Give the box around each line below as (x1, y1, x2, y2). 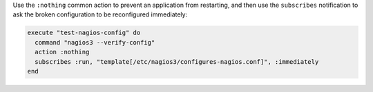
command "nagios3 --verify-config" (35, 38, 155, 46)
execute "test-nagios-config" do (27, 29, 141, 37)
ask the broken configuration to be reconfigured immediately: (12, 10, 188, 19)
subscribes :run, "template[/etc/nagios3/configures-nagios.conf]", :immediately (35, 58, 319, 65)
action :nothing (35, 48, 90, 56)
